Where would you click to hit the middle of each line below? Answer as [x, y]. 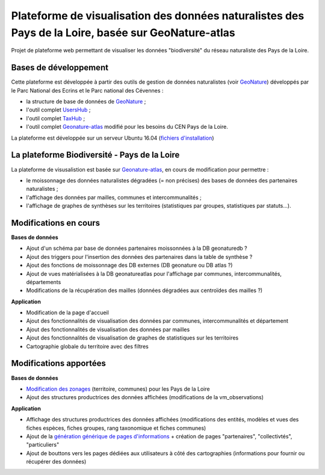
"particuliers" [43, 445]
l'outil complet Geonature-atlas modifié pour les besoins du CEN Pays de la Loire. [127, 127]
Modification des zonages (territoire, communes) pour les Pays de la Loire [118, 389]
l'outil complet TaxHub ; [56, 118]
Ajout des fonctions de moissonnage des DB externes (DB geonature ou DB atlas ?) [129, 265]
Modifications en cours [56, 223]
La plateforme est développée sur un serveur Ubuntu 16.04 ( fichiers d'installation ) [113, 138]
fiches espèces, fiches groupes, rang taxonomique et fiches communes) [116, 428]
